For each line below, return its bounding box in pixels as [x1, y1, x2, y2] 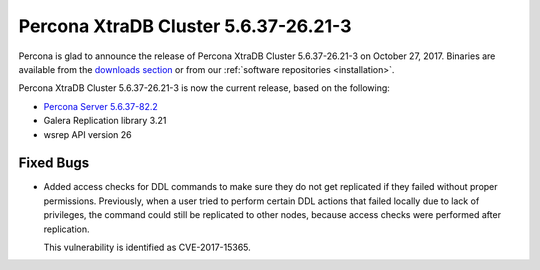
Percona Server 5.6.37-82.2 [43, 100, 159, 112]
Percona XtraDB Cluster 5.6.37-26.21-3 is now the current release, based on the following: [18, 82, 390, 94]
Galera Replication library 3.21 [43, 115, 167, 127]
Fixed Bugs [18, 155, 90, 172]
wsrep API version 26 [43, 128, 132, 140]
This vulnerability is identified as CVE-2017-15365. [43, 241, 252, 253]
